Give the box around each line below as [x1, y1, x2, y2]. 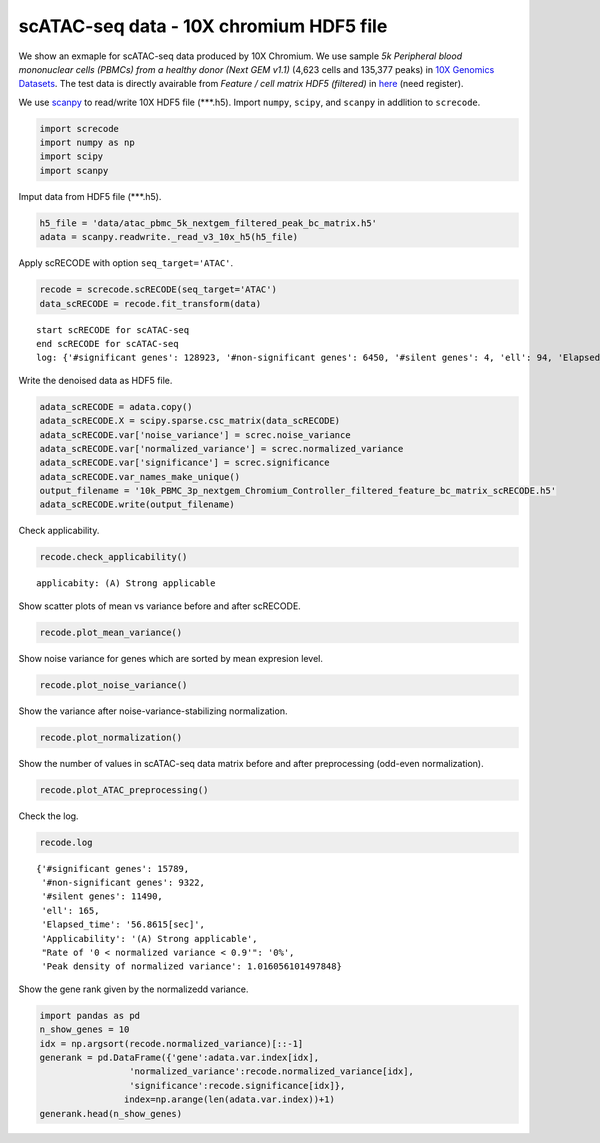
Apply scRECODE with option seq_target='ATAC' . [18, 257, 234, 269]
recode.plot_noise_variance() [39, 679, 188, 690]
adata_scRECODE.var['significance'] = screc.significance [39, 457, 330, 469]
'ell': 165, [41, 905, 100, 916]
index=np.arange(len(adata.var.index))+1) [123, 1094, 335, 1105]
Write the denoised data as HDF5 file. [18, 374, 173, 386]
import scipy [39, 151, 104, 162]
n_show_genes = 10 [39, 1024, 130, 1035]
